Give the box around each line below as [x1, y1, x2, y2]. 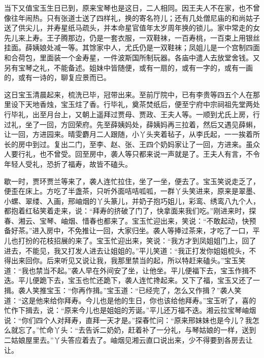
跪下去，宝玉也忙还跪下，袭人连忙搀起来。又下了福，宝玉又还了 [39, 275, 253, 285]
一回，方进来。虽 [195, 138, 253, 149]
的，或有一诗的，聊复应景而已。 [4, 72, 111, 83]
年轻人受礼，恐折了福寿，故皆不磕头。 [4, 158, 132, 169]
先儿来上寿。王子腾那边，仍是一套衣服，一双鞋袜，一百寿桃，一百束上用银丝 [4, 32, 260, 43]
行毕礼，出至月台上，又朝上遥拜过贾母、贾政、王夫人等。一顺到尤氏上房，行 [4, 109, 260, 119]
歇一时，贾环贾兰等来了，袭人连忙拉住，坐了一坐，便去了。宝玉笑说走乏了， [4, 175, 260, 186]
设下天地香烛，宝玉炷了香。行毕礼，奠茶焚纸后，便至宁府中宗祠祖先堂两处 [11, 99, 260, 110]
